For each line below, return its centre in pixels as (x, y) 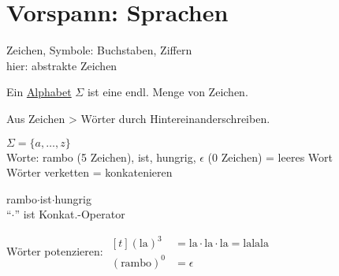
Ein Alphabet (39, 92)
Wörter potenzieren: (55, 250)
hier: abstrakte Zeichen (62, 65)
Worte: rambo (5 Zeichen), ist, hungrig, (101, 157)
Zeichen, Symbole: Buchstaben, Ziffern (99, 50)
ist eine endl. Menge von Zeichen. (168, 92)
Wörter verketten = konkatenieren (89, 172)
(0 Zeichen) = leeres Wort (270, 157)
